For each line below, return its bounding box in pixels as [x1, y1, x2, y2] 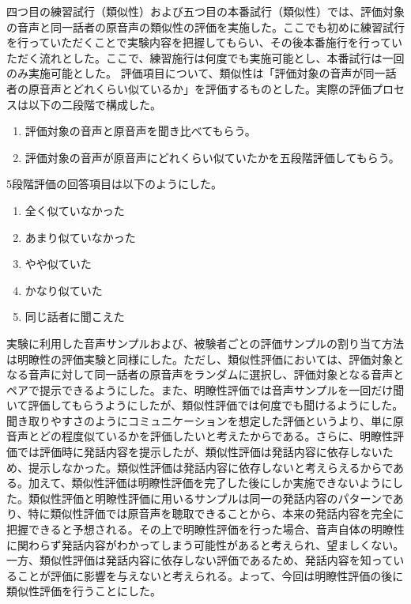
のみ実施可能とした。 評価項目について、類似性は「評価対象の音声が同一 [6, 65, 386, 81]
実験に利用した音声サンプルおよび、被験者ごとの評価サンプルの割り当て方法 [6, 334, 405, 351]
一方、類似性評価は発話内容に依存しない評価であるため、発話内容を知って [6, 552, 394, 568]
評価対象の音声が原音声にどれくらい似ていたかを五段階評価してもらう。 [25, 149, 400, 165]
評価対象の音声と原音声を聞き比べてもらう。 [25, 123, 256, 139]
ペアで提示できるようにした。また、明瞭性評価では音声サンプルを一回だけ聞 [6, 381, 405, 398]
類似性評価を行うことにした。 [6, 583, 161, 599]
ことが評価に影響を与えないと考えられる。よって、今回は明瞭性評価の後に [17, 567, 404, 583]
